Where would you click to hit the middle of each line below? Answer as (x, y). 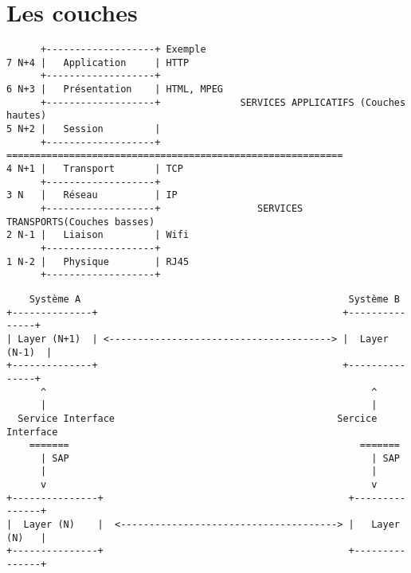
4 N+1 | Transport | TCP (95, 169)
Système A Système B (214, 299)
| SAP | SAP (220, 458)
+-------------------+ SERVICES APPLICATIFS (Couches (223, 102)
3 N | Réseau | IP (92, 195)
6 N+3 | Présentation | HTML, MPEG (115, 90)
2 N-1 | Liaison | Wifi (98, 235)
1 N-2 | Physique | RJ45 (98, 261)
